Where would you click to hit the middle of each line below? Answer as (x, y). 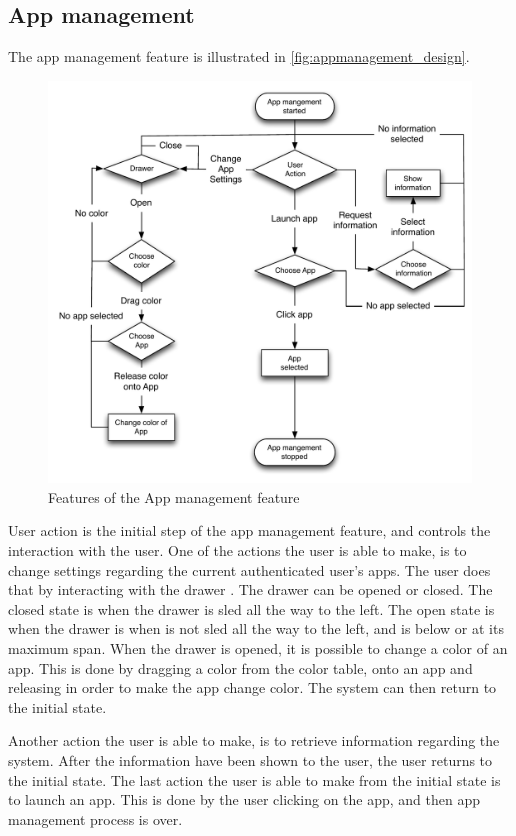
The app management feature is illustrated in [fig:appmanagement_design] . (239, 56)
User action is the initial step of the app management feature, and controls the (249, 530)
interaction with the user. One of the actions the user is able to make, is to (237, 550)
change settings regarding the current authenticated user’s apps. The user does (249, 569)
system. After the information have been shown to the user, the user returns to (250, 759)
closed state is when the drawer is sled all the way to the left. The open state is (251, 608)
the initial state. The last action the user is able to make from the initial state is (254, 779)
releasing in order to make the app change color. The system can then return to (252, 687)
